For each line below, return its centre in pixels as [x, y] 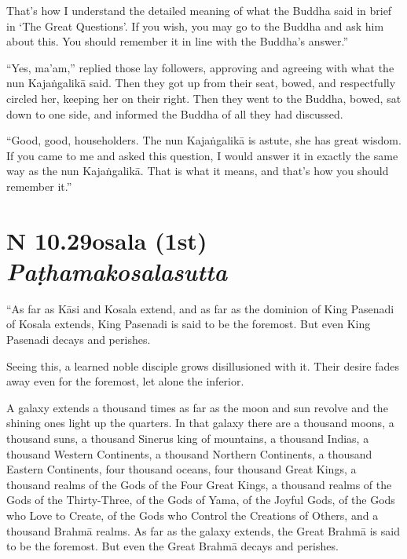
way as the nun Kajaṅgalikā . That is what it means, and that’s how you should [198, 171]
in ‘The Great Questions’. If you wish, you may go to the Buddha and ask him [195, 26]
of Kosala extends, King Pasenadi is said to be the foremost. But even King [189, 324]
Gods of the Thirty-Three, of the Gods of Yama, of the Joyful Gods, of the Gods [201, 500]
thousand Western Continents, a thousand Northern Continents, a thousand [189, 453]
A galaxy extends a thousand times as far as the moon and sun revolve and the [197, 407]
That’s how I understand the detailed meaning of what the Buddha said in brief [199, 10]
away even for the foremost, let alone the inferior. [125, 381]
